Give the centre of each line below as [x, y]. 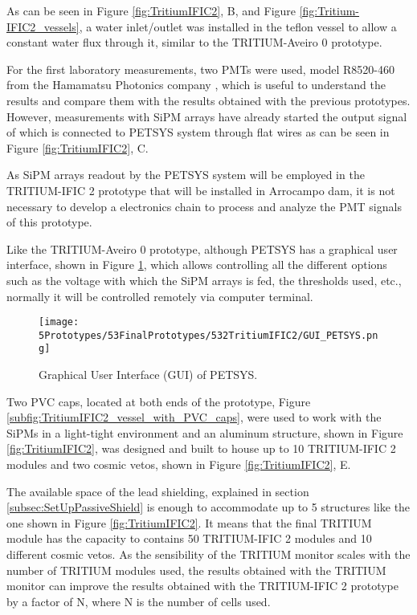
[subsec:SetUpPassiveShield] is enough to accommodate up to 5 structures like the [208, 507]
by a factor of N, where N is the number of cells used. [139, 601]
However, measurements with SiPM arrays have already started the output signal [207, 116]
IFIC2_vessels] [43, 26]
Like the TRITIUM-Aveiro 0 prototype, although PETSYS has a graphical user [202, 248]
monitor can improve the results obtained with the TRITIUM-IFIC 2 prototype [202, 586]
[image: [59, 322]
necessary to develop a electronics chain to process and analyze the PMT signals [204, 206]
